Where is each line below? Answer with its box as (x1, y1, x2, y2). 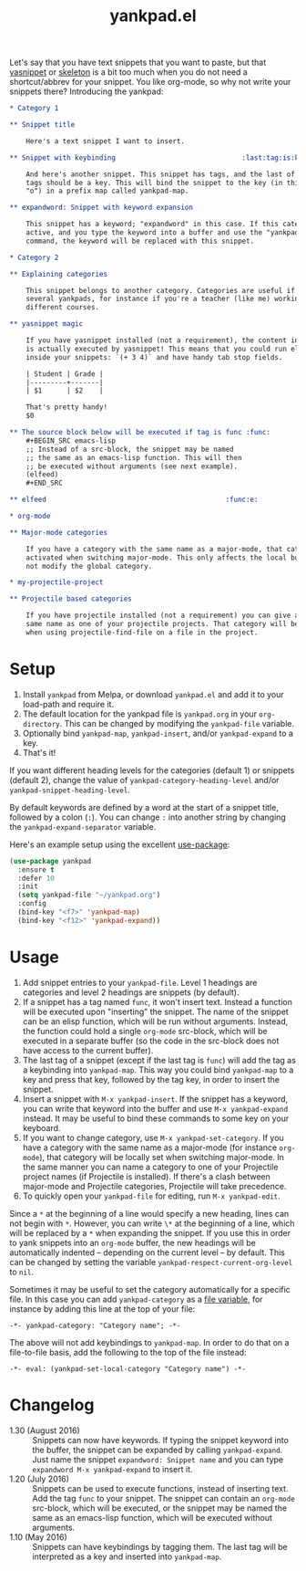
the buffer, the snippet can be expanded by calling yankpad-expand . (32, 1444, 283, 1455)
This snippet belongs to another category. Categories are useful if (25, 286, 296, 295)
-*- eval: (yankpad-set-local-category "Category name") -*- (9, 1364, 247, 1374)
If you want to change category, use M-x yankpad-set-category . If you (22, 1132, 284, 1143)
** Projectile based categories (9, 594, 132, 603)
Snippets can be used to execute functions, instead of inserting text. (32, 1482, 289, 1493)
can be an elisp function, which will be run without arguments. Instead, (22, 1015, 289, 1027)
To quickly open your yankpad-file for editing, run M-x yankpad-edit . (22, 1190, 280, 1201)
